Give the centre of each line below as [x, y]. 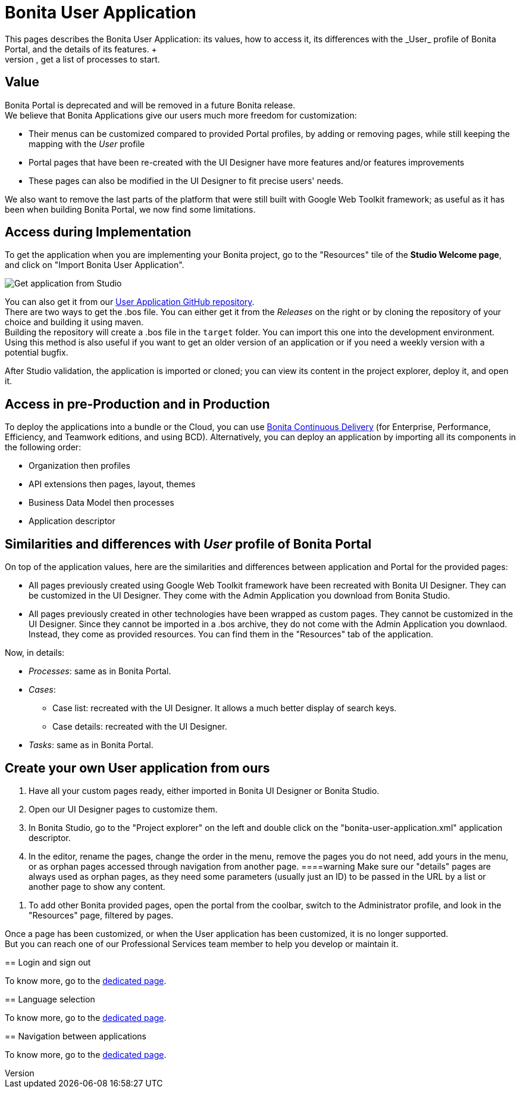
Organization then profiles [79, 466]
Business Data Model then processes [101, 503]
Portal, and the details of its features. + [81, 49]
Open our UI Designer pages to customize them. [123, 809]
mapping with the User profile [87, 144]
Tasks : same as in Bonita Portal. [91, 745]
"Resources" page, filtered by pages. [101, 915]
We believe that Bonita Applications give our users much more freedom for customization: [181, 115]
